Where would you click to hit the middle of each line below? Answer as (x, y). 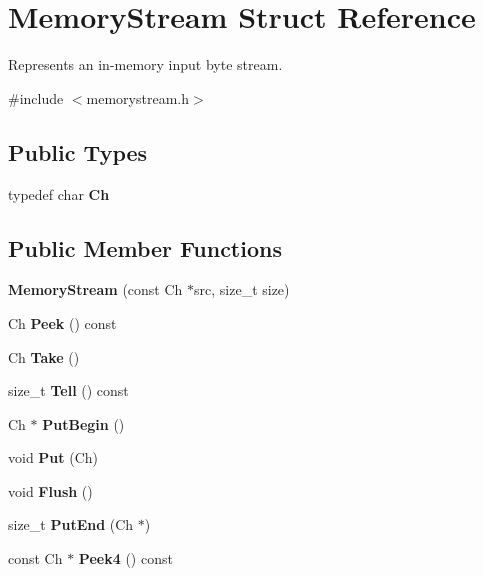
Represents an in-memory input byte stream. (145, 64)
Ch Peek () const (62, 322)
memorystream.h (137, 97)
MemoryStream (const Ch (95, 289)
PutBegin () (83, 423)
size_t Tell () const (68, 390)
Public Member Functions (145, 247)
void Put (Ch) (53, 457)
